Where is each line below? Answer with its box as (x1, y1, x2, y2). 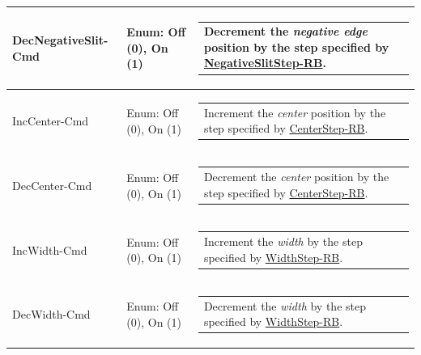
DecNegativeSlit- (12, 31, 108, 48)
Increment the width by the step (203, 232, 363, 249)
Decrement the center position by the (203, 168, 389, 185)
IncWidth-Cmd (12, 241, 87, 258)
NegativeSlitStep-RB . (203, 54, 326, 71)
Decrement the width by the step (203, 297, 366, 314)
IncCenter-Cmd (12, 112, 89, 129)
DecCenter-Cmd (12, 176, 92, 193)
